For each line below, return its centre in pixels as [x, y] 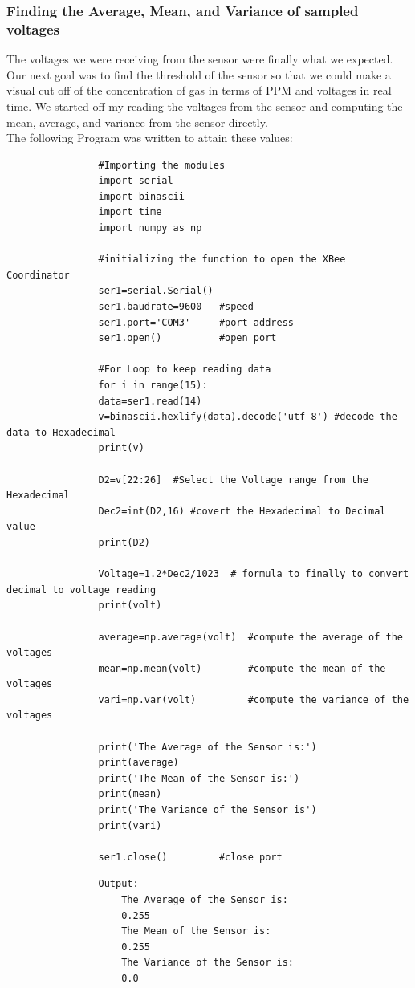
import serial [136, 181]
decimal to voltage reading [81, 590]
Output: [118, 884]
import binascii [141, 196]
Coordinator [38, 275]
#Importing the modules [162, 165]
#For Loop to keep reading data [185, 370]
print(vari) [130, 825]
